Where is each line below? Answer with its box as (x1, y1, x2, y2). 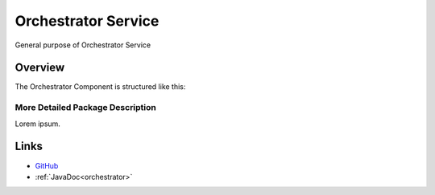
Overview (14, 61, 65, 75)
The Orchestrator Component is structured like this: (14, 82, 186, 91)
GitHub (35, 160, 59, 170)
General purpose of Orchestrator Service (14, 40, 151, 50)
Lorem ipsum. (14, 119, 60, 128)
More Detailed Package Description (14, 102, 157, 113)
